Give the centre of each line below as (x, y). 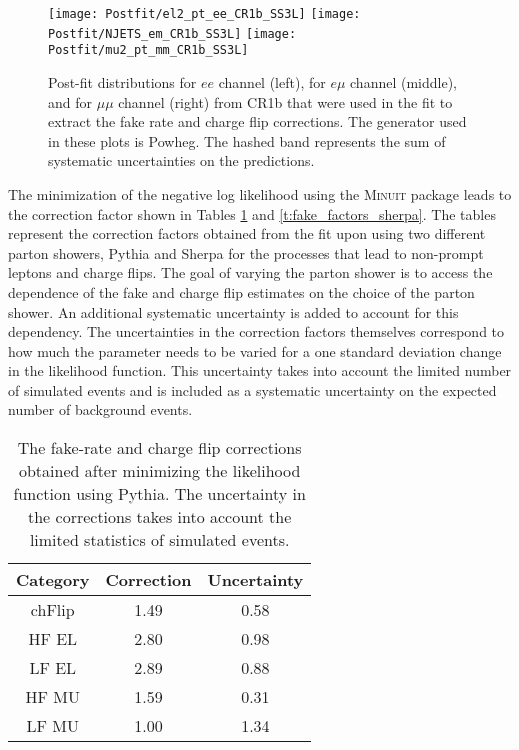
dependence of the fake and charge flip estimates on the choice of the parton (241, 291)
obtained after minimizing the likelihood (159, 471)
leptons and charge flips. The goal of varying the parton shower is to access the (250, 272)
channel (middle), (403, 81)
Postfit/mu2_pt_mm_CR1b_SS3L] (148, 50)
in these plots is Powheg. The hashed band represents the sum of (247, 140)
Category (53, 580)
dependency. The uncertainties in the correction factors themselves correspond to (256, 331)
